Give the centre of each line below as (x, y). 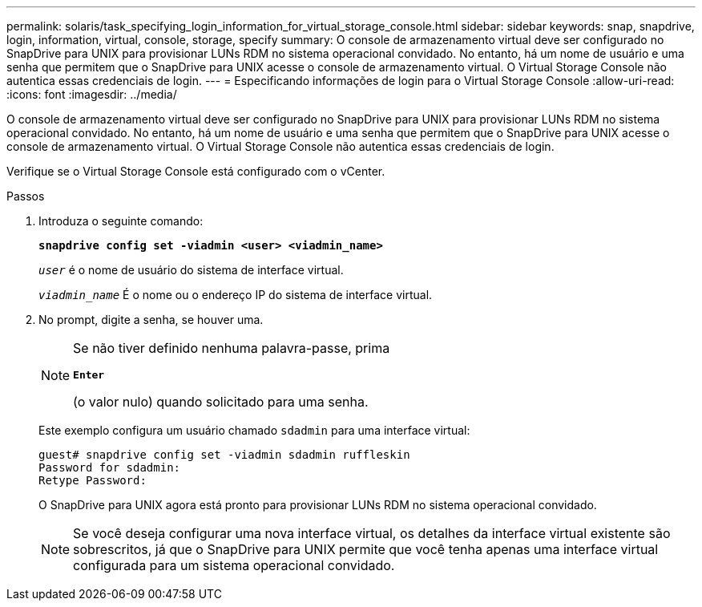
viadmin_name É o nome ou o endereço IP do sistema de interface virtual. (236, 295)
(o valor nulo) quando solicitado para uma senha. (221, 402)
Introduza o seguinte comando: (121, 221)
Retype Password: (93, 480)
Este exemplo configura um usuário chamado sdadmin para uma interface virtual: (254, 430)
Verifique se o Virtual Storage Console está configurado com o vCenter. (196, 171)
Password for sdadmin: (110, 467)
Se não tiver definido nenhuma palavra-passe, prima (232, 348)
